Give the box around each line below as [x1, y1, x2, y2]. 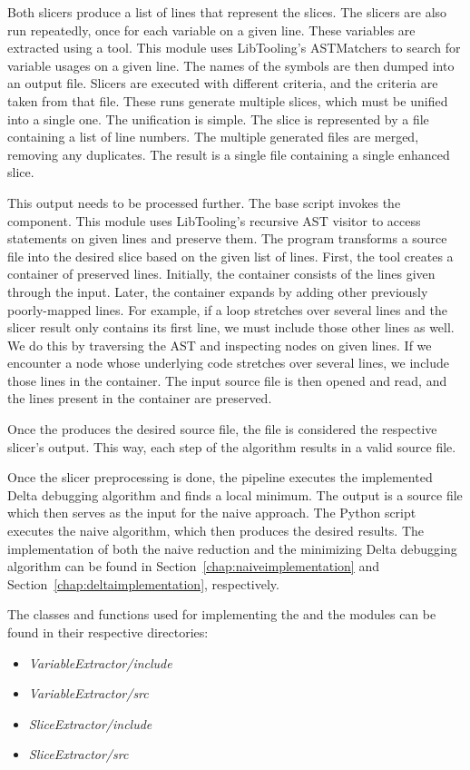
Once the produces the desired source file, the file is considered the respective [7, 420, 437, 439]
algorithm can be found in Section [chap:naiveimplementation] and [7, 557, 379, 576]
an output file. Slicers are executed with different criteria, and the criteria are [7, 74, 438, 93]
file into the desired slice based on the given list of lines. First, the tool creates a [7, 246, 454, 265]
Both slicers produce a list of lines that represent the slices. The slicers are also [7, 3, 447, 21]
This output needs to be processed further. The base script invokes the [7, 192, 401, 212]
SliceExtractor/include [28, 714, 152, 733]
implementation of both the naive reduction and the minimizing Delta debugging [7, 538, 457, 558]
